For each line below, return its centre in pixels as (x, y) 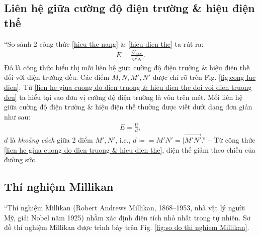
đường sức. (21, 159)
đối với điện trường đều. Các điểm (57, 77)
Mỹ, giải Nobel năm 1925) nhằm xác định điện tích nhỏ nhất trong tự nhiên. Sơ (127, 217)
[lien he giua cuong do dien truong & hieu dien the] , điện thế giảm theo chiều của (130, 149)
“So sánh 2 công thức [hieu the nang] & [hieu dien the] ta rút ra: (104, 43)
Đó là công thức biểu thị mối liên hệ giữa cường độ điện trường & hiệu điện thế (127, 67)
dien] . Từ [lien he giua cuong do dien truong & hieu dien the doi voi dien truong (128, 87)
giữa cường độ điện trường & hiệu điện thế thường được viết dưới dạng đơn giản (128, 107)
